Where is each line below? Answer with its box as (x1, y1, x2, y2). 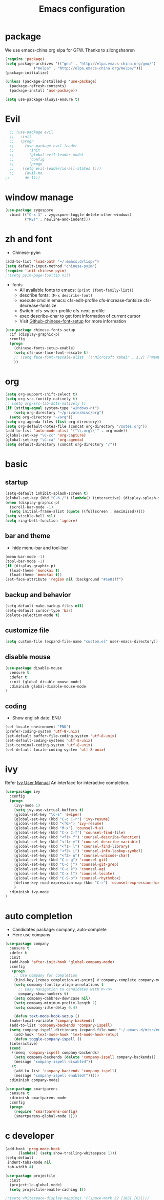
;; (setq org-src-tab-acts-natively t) (5, 401, 86, 406)
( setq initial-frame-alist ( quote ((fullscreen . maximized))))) (9, 509, 145, 514)
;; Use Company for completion (14, 973, 78, 978)
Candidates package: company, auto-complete (12, 926, 107, 933)
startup (5, 478, 28, 486)
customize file (5, 626, 49, 634)
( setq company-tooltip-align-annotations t (14, 982, 104, 987)
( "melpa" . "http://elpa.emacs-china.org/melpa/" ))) (33, 66, 143, 70)
